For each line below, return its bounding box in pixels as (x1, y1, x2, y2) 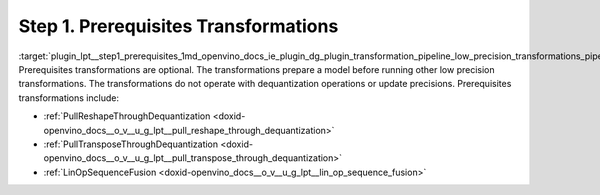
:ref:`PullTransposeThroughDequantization (43, 138, 219, 150)
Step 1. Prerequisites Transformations (18, 15, 339, 37)
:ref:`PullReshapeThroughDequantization (43, 110, 211, 122)
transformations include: (18, 91, 120, 104)
